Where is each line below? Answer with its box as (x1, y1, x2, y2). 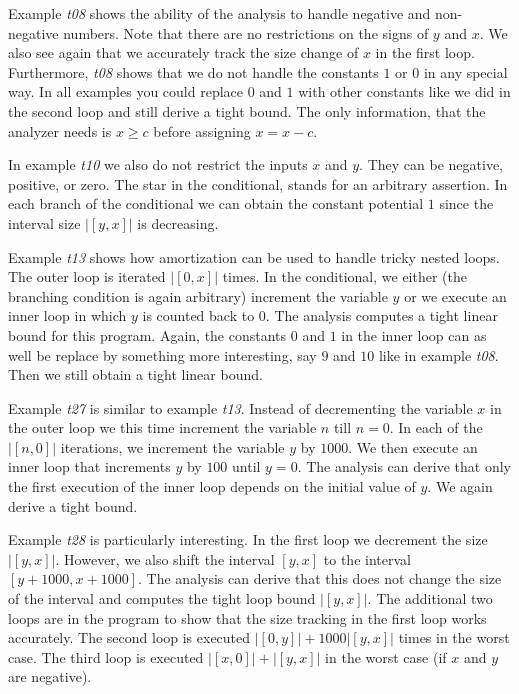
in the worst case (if (325, 646, 447, 667)
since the (439, 193, 494, 214)
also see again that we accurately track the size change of (8, 42, 359, 63)
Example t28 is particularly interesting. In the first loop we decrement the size (8, 529, 488, 550)
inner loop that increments (8, 456, 171, 477)
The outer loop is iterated (8, 266, 166, 287)
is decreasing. (137, 212, 219, 233)
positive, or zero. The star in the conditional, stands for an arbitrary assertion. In (8, 173, 508, 194)
